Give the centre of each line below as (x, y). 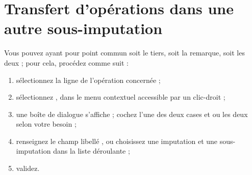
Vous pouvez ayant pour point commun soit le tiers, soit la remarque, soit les (124, 53)
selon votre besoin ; (46, 124)
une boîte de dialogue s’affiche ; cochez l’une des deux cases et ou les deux (132, 114)
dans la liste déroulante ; (92, 151)
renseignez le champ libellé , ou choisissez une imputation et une (117, 141)
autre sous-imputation (83, 28)
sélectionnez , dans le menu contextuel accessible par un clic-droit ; (121, 97)
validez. (28, 168)
